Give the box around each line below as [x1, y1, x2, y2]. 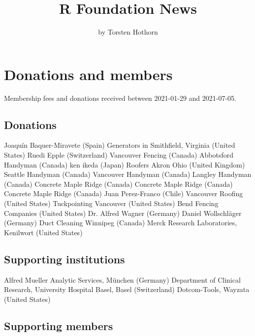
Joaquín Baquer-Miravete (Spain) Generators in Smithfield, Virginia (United [4, 140, 235, 150]
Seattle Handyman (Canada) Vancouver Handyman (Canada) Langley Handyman [4, 169, 252, 179]
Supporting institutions [4, 251, 125, 266]
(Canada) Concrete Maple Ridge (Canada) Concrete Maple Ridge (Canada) [4, 178, 233, 189]
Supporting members [4, 318, 113, 333]
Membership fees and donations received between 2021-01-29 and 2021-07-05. [4, 92, 236, 103]
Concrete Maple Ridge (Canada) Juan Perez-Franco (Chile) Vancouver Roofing [4, 188, 243, 199]
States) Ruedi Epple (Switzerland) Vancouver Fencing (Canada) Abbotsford [4, 150, 234, 160]
